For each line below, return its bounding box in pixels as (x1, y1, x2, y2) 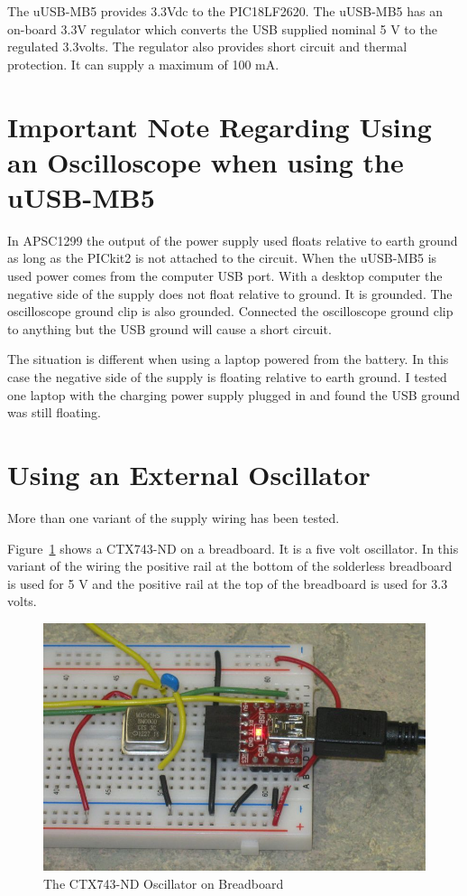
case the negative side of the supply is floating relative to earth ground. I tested (7, 368, 447, 387)
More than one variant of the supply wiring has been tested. (7, 508, 340, 527)
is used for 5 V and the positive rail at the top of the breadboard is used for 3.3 (7, 574, 448, 593)
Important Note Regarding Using (7, 107, 432, 145)
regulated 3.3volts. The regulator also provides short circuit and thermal (7, 37, 407, 56)
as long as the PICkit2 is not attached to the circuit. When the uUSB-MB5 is (7, 248, 437, 267)
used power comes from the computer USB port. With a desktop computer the (7, 266, 443, 285)
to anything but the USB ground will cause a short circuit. (7, 319, 332, 338)
